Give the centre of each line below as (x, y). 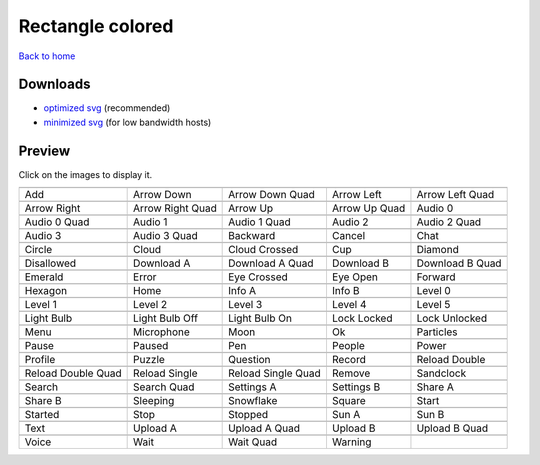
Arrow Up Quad (368, 208)
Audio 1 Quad (259, 222)
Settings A (252, 387)
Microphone (161, 332)
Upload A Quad (264, 428)
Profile (40, 360)
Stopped (248, 415)
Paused (151, 346)
